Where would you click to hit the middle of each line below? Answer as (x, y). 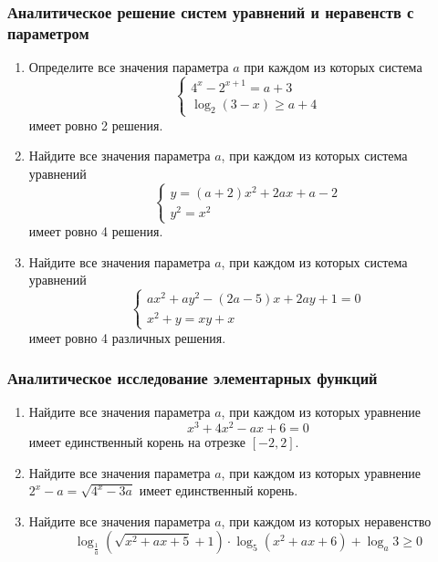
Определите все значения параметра (129, 67)
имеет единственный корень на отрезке (137, 442)
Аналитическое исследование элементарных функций (193, 378)
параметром (48, 32)
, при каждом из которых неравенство (326, 520)
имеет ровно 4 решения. (96, 231)
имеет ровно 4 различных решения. (127, 337)
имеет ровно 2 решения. (96, 125)
